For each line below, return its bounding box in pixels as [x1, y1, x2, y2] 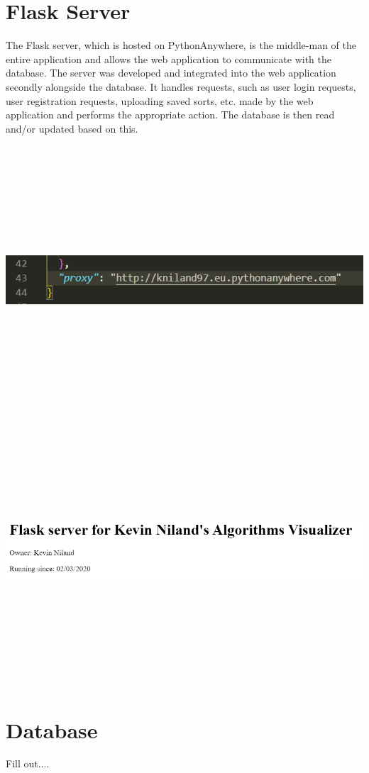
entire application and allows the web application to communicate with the [6, 51, 332, 66]
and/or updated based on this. [6, 121, 138, 135]
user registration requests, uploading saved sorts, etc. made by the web [6, 93, 314, 108]
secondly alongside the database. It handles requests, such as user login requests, [6, 79, 356, 94]
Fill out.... [6, 756, 50, 771]
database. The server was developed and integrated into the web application [6, 65, 336, 80]
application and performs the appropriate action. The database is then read [6, 107, 335, 122]
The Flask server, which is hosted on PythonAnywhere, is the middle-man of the [6, 38, 356, 52]
